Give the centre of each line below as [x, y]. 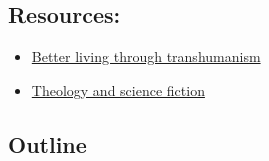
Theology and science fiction [118, 89]
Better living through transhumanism [146, 56]
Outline [47, 143]
